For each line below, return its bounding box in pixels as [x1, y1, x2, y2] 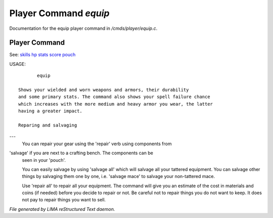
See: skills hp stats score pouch [9, 52, 76, 58]
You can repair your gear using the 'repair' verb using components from [22, 141, 172, 147]
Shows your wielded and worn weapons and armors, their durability [18, 87, 189, 93]
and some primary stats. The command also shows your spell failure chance [18, 94, 210, 100]
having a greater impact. [18, 108, 83, 114]
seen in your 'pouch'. [22, 157, 66, 163]
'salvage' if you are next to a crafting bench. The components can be [9, 150, 154, 156]
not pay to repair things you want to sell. [22, 197, 106, 203]
